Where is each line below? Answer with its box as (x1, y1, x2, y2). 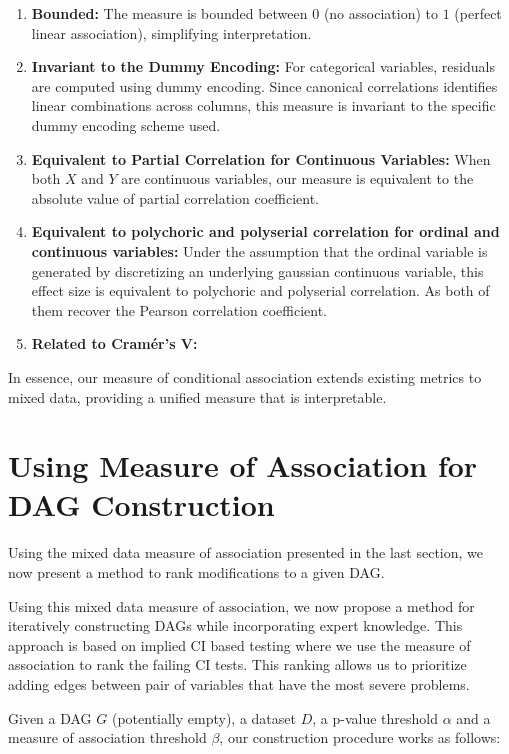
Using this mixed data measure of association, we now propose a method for (8, 595, 475, 616)
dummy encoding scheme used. (31, 114, 221, 135)
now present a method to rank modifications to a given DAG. (8, 562, 385, 582)
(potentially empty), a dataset (111, 707, 296, 728)
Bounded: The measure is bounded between (31, 3, 308, 23)
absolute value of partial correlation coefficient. (31, 187, 319, 208)
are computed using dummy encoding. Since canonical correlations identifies (31, 75, 498, 96)
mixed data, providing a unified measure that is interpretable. (8, 386, 387, 407)
